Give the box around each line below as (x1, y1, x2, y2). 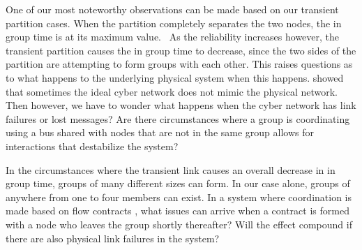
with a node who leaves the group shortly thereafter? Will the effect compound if (6, 216, 352, 231)
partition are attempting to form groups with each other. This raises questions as (6, 57, 353, 71)
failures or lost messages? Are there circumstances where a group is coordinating (6, 111, 350, 126)
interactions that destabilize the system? (6, 138, 179, 153)
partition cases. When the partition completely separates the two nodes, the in (6, 15, 342, 30)
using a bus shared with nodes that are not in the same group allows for (6, 125, 315, 140)
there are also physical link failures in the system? (6, 230, 220, 245)
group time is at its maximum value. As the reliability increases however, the (6, 29, 340, 44)
